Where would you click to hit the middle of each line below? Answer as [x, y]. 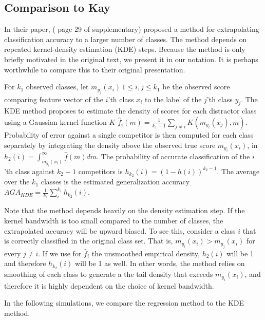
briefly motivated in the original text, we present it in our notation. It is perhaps [131, 59]
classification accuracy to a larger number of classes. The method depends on [126, 39]
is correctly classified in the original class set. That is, [89, 241]
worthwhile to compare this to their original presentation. [95, 69]
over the [17, 182]
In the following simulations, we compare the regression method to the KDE [124, 303]
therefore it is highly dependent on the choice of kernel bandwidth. [109, 285]
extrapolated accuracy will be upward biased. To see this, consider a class [120, 230]
